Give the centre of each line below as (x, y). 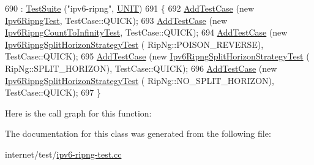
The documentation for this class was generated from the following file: (138, 133)
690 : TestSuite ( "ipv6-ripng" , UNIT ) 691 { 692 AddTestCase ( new (130, 8)
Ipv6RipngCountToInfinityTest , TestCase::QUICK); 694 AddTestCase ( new (146, 32)
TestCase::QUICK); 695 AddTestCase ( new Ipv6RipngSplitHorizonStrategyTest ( (157, 56)
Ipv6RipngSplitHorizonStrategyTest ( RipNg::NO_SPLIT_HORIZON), (140, 80)
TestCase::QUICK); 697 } (53, 92)
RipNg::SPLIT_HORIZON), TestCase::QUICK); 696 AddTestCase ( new (141, 68)
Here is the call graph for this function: (78, 113)
